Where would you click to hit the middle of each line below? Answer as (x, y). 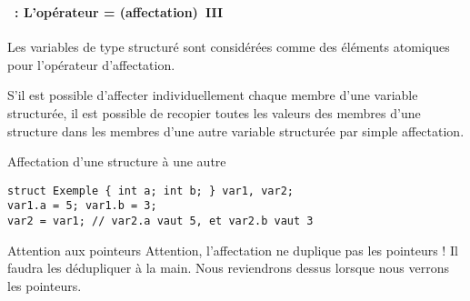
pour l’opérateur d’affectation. (91, 64)
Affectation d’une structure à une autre (117, 161)
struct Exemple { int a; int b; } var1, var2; (150, 191)
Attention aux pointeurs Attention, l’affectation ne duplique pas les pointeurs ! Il (233, 250)
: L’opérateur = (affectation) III (119, 11)
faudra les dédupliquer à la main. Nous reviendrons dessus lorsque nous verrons (228, 268)
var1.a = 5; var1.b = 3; (82, 206)
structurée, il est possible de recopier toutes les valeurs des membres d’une (214, 112)
